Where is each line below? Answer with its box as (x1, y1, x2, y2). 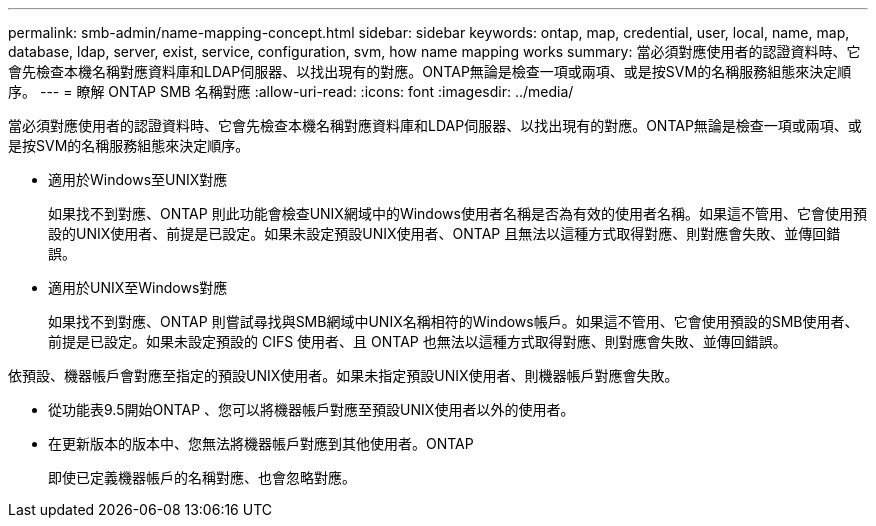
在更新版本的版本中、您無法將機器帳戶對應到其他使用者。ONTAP (48, 435, 474, 452)
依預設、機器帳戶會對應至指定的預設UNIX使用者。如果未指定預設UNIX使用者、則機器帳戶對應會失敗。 (8, 367, 679, 384)
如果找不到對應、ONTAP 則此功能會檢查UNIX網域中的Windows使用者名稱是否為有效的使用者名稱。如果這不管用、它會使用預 (48, 205, 867, 222)
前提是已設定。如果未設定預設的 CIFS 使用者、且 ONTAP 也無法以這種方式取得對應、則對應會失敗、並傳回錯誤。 (48, 333, 787, 350)
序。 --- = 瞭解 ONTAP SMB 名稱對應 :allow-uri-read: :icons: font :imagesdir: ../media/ (8, 83, 574, 100)
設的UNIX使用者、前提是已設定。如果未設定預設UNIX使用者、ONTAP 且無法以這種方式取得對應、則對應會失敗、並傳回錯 (48, 225, 841, 242)
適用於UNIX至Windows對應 (48, 279, 228, 296)
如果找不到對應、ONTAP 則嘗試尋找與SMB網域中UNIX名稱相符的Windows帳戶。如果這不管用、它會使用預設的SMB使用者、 (48, 313, 859, 330)
